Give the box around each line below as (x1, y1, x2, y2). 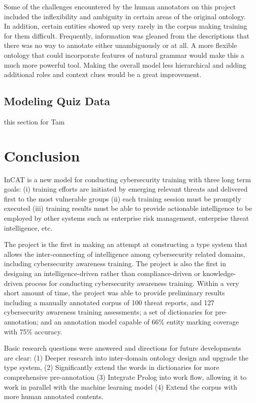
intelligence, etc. (4, 222, 53, 233)
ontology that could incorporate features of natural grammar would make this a (4, 49, 245, 60)
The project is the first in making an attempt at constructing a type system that (4, 239, 248, 249)
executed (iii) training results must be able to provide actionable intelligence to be (4, 203, 252, 213)
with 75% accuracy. (4, 326, 63, 336)
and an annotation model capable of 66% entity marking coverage (40, 316, 239, 326)
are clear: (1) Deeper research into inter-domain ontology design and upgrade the (4, 352, 249, 363)
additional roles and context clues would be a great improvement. (4, 69, 201, 80)
